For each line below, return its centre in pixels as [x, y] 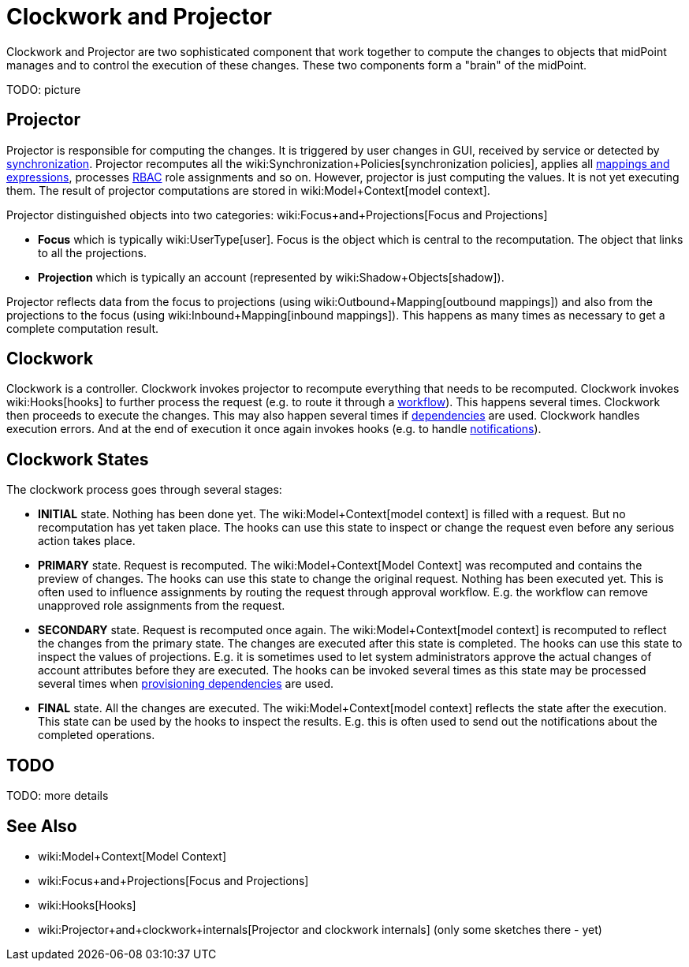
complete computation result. [82, 328]
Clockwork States [78, 459]
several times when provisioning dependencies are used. [186, 684]
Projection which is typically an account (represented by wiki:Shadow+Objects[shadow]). [271, 277]
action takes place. [87, 541]
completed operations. [97, 735]
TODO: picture [44, 89]
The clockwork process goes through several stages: [144, 490]
